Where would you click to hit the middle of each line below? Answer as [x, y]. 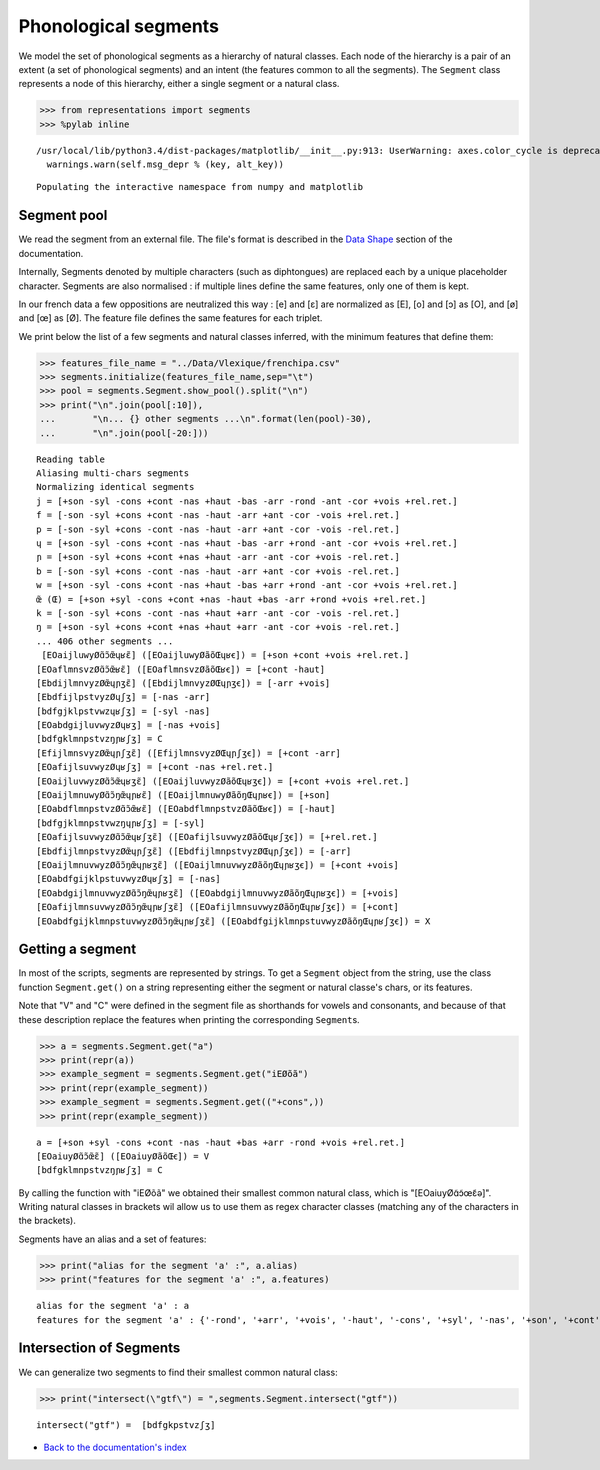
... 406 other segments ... [105, 641]
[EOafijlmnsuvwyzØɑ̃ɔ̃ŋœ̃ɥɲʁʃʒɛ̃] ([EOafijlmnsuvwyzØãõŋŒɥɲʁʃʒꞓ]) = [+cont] [217, 907]
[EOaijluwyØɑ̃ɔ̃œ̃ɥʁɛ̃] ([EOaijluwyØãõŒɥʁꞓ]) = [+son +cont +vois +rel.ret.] [225, 655]
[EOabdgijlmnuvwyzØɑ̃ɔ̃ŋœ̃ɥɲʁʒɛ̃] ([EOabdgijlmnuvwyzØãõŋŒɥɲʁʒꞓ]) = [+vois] [217, 893]
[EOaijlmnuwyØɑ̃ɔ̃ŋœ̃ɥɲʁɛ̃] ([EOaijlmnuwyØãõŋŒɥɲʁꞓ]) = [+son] [183, 795]
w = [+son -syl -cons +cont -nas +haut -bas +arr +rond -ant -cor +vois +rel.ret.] [247, 585]
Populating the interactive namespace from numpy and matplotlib [200, 187]
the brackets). [47, 1221]
